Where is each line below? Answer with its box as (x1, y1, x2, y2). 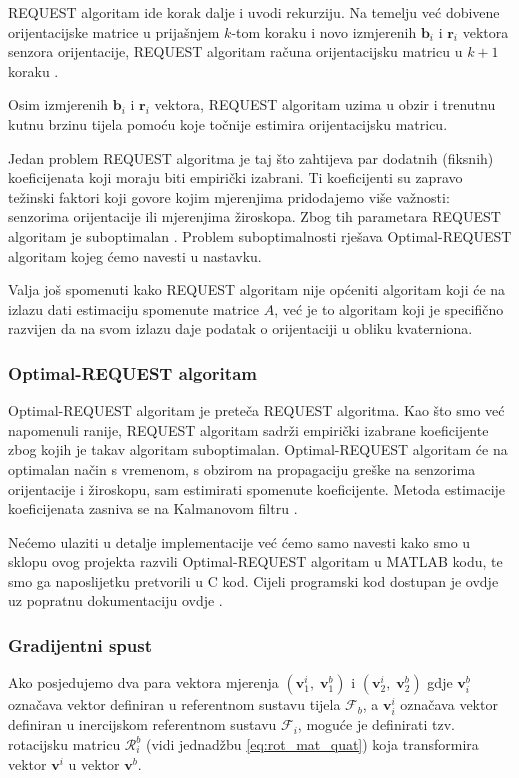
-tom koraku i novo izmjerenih (231, 21, 417, 42)
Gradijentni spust (8, 632, 152, 657)
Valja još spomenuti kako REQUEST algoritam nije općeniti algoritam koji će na (8, 279, 506, 300)
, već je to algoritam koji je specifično (274, 298, 504, 319)
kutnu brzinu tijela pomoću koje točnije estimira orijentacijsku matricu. (8, 113, 448, 134)
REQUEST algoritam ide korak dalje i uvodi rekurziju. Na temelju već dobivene (8, 2, 500, 22)
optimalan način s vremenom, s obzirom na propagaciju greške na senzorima (8, 458, 476, 479)
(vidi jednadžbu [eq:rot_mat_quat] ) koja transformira (145, 734, 479, 755)
